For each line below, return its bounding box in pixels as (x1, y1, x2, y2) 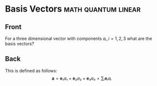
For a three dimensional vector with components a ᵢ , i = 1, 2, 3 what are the (5, 35, 152, 41)
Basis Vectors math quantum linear (5, 3, 141, 15)
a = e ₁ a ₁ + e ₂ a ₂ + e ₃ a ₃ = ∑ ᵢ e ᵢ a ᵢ (52, 75, 112, 81)
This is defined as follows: (5, 68, 57, 73)
